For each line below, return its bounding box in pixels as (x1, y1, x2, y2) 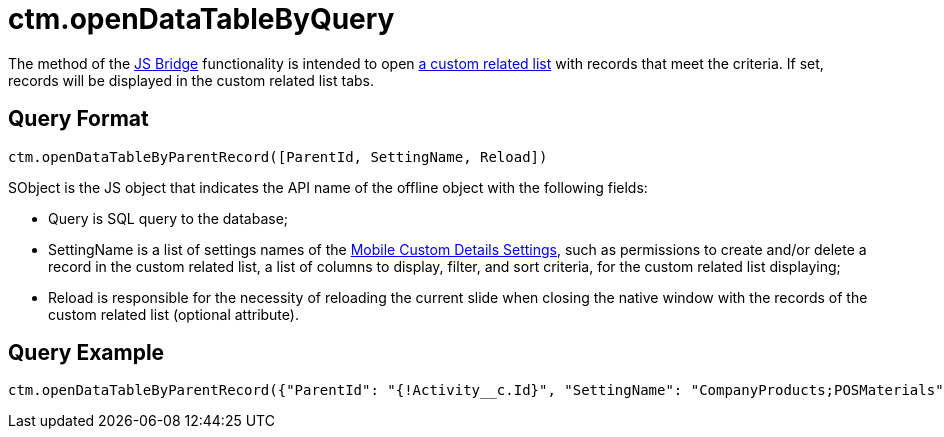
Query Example (8, 340, 165, 366)
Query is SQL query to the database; (48, 209, 289, 227)
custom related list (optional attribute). (48, 305, 299, 323)
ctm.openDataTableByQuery (8, 2, 395, 36)
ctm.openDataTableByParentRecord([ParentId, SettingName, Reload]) (8, 148, 548, 165)
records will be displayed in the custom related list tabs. (8, 71, 375, 89)
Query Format (8, 106, 149, 132)
